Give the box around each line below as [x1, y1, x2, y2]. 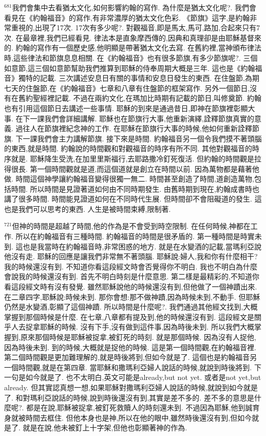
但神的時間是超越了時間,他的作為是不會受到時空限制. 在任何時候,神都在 [12, 221, 251, 231]
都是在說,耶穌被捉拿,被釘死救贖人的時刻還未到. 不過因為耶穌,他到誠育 [26, 402, 260, 413]
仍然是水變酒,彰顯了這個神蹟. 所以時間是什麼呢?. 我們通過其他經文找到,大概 [4, 301, 258, 312]
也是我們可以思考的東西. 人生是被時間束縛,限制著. [4, 203, 171, 214]
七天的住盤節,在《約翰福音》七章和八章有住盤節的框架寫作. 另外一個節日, [4, 82, 250, 93]
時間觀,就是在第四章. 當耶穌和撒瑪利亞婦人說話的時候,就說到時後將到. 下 [18, 361, 261, 372]
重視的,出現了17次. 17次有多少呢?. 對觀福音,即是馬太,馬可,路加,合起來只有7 [11, 22, 260, 33]
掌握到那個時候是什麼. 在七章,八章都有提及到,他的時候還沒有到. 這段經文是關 [4, 311, 261, 322]
